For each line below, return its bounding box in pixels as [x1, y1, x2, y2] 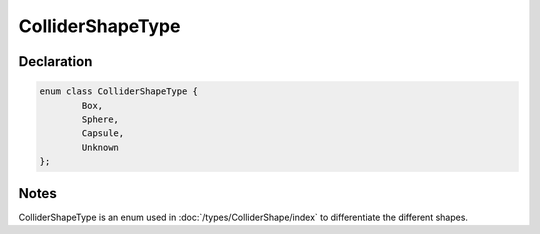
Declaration [18, 53, 93, 70]
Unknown [81, 141, 120, 153]
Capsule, [81, 128, 125, 139]
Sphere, [81, 113, 120, 125]
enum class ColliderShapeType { [39, 86, 199, 97]
